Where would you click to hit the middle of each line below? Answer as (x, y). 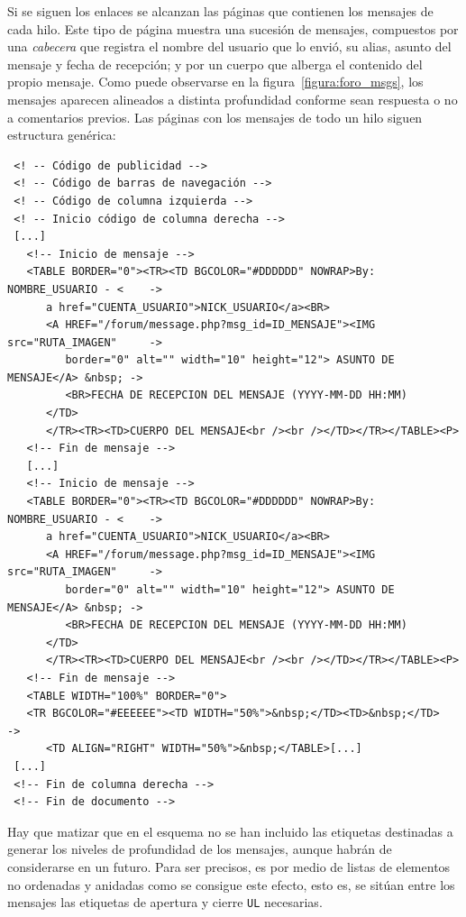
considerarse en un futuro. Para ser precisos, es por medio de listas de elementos (229, 866)
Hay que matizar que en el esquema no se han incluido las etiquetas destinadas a (230, 831)
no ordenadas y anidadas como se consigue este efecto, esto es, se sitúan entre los (231, 884)
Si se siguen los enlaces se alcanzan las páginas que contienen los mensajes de (220, 11)
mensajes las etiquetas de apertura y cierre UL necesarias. (165, 902)
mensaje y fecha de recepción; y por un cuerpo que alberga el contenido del (215, 64)
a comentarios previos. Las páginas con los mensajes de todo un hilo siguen (215, 117)
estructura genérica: (62, 135)
